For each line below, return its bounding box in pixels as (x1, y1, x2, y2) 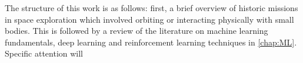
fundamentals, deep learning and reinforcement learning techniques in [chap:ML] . (5, 36, 297, 48)
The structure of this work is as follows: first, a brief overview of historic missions (5, 2, 298, 13)
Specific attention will (5, 47, 84, 60)
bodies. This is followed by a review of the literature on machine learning (5, 24, 268, 37)
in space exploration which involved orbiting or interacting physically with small (5, 13, 294, 25)
